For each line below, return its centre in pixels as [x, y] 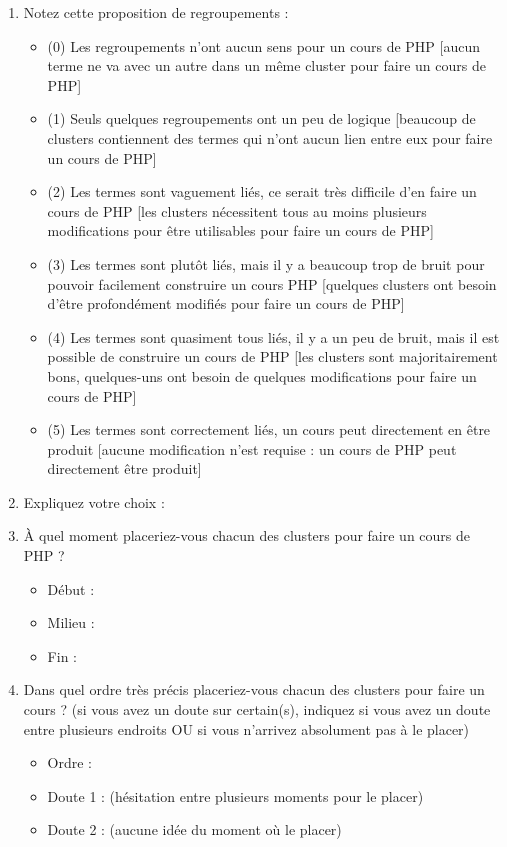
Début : [71, 588]
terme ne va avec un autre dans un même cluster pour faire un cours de [266, 65]
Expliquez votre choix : [94, 501]
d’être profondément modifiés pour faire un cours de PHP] [226, 303]
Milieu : [71, 622]
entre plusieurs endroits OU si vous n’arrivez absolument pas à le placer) [246, 728]
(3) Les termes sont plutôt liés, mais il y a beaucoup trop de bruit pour [266, 263]
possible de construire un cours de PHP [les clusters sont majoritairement [272, 356]
